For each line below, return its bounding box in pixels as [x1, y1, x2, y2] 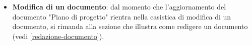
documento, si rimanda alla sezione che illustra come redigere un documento [12, 21, 248, 31]
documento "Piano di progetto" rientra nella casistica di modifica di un [12, 11, 231, 21]
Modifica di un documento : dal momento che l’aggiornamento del [12, 1, 226, 11]
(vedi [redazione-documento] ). [12, 30, 104, 41]
